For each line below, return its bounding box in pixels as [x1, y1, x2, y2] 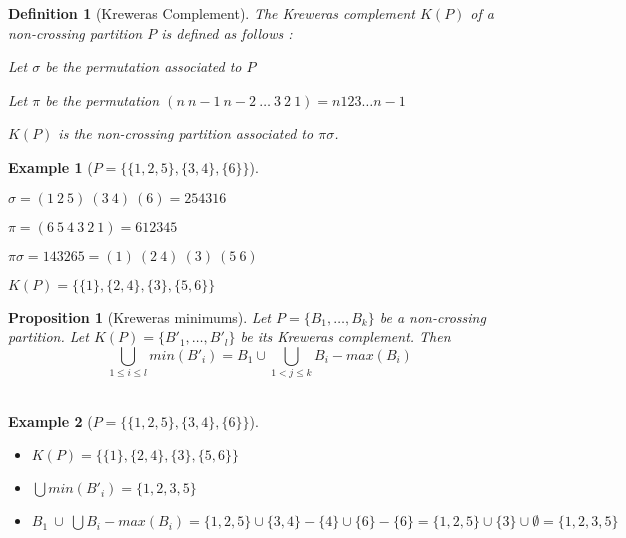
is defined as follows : [161, 22, 293, 43]
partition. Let [8, 326, 89, 347]
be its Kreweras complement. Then [240, 326, 451, 347]
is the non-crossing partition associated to [58, 123, 314, 144]
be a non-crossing [379, 306, 486, 327]
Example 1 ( [8, 156, 93, 177]
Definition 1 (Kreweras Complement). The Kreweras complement [8, 3, 415, 23]
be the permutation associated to [45, 56, 242, 77]
